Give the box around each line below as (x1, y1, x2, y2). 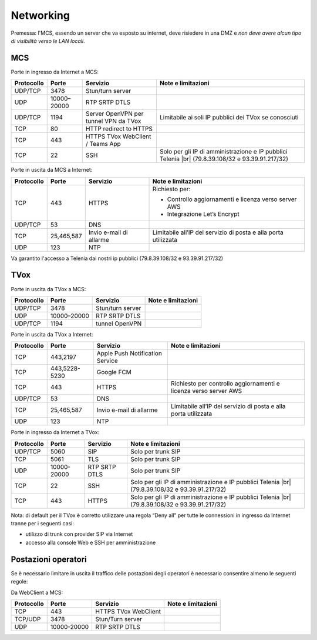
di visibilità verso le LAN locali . (11, 37, 85, 44)
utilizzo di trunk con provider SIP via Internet (25, 531, 133, 538)
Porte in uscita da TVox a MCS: (11, 285, 86, 292)
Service (96, 356, 118, 365)
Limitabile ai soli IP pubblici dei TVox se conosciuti (159, 114, 299, 122)
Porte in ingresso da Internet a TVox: (11, 429, 100, 436)
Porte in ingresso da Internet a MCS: (11, 68, 99, 75)
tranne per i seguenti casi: (11, 520, 75, 527)
